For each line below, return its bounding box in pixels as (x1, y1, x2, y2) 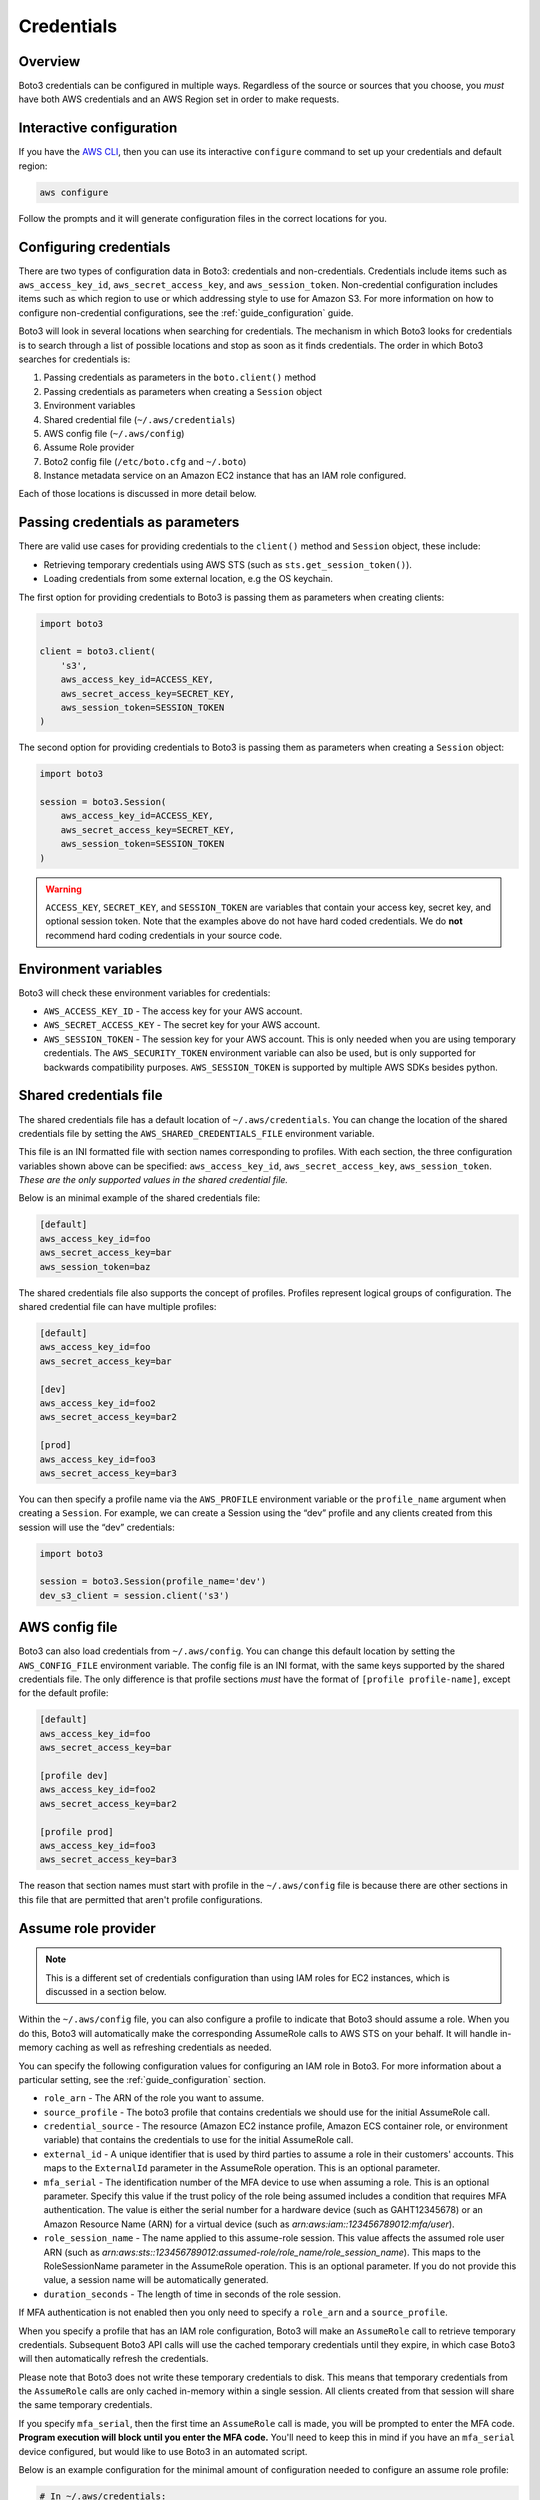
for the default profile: (18, 1687, 109, 1699)
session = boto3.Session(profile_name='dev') (39, 1576, 267, 1587)
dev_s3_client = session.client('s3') (39, 1590, 230, 1601)
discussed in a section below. (45, 1985, 167, 1997)
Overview (18, 53, 81, 70)
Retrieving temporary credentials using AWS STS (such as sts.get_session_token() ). (43, 558, 412, 570)
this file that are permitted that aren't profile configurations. (18, 1893, 264, 1905)
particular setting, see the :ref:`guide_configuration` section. (18, 2073, 267, 2085)
